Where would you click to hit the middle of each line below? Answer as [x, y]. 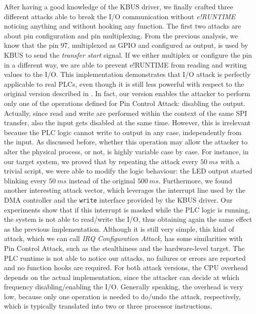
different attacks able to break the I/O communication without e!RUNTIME [120, 16]
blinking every [25, 180]
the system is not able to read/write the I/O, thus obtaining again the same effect [128, 219]
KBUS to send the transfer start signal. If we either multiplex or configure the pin [128, 54]
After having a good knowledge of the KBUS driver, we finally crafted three [119, 6]
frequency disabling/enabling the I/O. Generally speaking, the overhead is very [124, 287]
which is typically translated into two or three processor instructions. [108, 306]
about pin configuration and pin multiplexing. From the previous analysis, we [121, 35]
